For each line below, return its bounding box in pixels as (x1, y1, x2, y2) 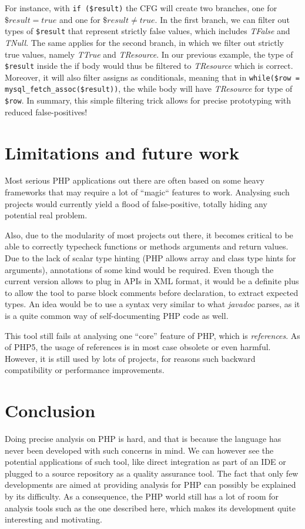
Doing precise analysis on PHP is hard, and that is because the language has (5, 432, 281, 445)
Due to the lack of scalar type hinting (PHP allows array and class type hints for (5, 252, 296, 264)
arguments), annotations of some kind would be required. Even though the (5, 263, 274, 275)
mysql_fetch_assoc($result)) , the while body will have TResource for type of (5, 82, 293, 95)
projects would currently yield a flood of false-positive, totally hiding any (5, 197, 267, 209)
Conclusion (5, 398, 96, 422)
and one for (59, 13, 100, 25)
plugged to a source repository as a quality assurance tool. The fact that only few (5, 467, 299, 479)
